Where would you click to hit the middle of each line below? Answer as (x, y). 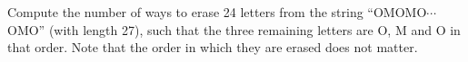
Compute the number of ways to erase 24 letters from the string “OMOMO (217, 12)
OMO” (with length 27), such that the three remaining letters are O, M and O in (234, 29)
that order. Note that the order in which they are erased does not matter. (213, 47)
